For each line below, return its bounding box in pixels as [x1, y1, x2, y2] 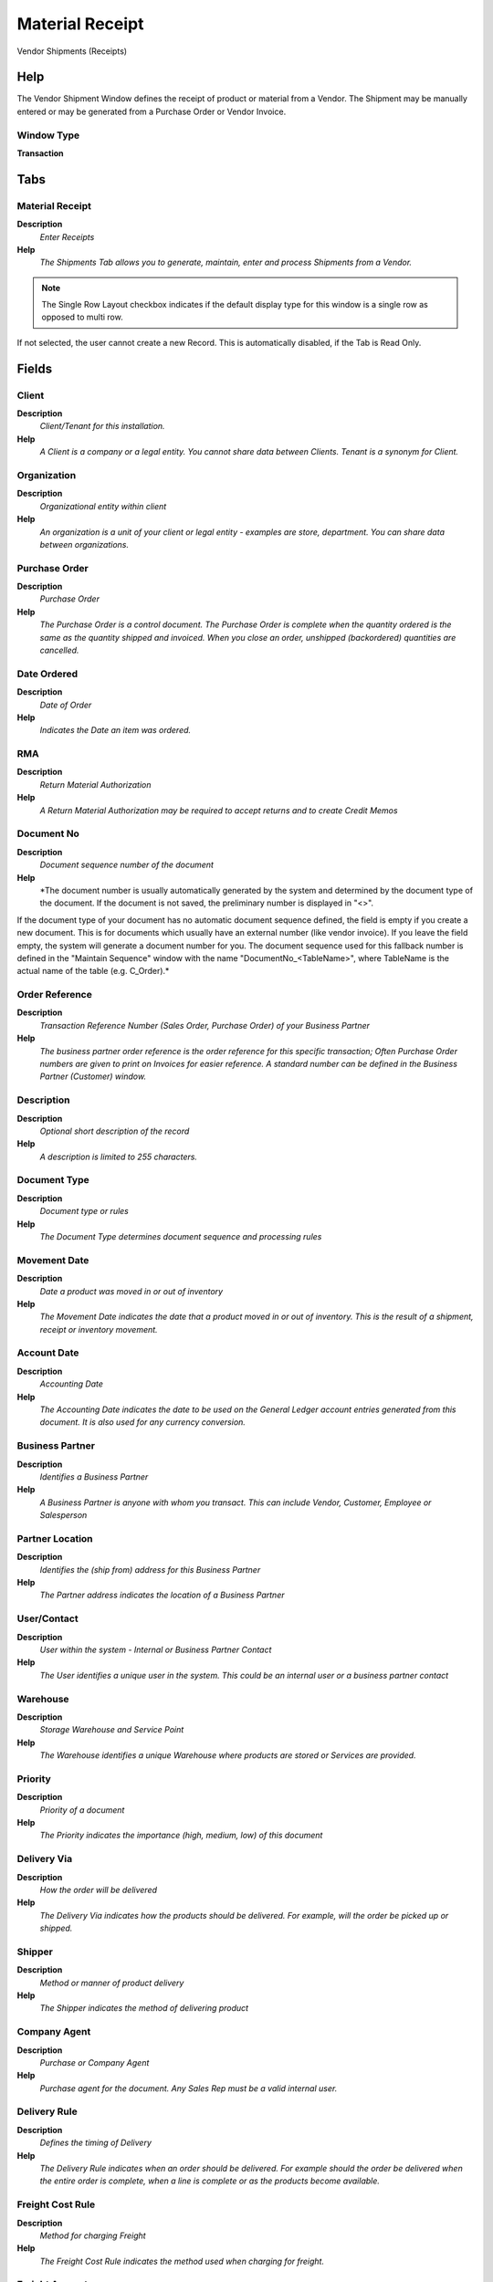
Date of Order [39, 699, 92, 710]
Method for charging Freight [39, 2230, 146, 2241]
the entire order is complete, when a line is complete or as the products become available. [39, 2175, 381, 2186]
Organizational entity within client [39, 500, 167, 511]
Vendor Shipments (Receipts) [16, 46, 128, 57]
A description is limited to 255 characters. [39, 1151, 198, 1162]
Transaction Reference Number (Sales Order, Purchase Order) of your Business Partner [39, 1020, 370, 1031]
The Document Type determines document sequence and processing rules [39, 1231, 322, 1241]
